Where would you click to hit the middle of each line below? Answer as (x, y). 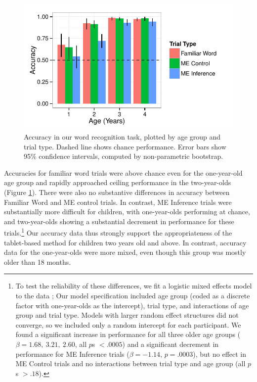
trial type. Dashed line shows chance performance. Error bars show (125, 146)
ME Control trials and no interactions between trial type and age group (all (130, 363)
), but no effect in (220, 354)
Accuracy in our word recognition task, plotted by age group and (122, 136)
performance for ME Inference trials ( (72, 354)
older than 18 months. (38, 262)
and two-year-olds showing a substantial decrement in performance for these (119, 221)
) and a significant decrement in (171, 344)
